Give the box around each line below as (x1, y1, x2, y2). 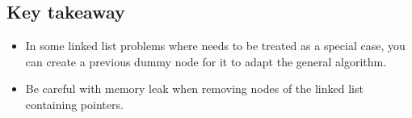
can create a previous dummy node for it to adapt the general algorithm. (25, 53, 387, 70)
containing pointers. (25, 95, 124, 112)
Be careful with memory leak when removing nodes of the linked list (25, 80, 364, 97)
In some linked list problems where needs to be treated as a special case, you (25, 37, 406, 54)
